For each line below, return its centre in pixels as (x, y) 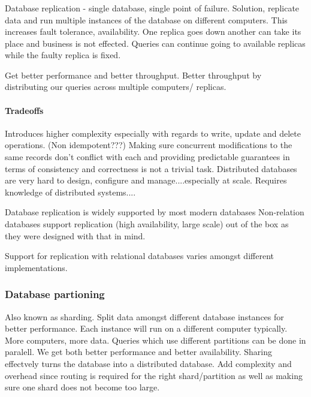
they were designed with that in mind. (75, 235)
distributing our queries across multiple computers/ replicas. (116, 87)
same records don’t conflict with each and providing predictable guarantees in (147, 157)
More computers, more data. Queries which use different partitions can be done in (155, 340)
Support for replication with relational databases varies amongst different (139, 256)
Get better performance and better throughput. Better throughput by (133, 75)
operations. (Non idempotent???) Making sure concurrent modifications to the (149, 145)
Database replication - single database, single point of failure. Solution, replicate (152, 7)
